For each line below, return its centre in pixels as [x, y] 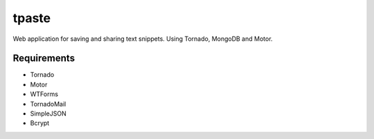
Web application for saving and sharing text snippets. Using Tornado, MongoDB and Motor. [143, 39]
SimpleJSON [48, 113]
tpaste [32, 18]
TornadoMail [48, 104]
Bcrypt [40, 123]
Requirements [44, 58]
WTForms [44, 94]
